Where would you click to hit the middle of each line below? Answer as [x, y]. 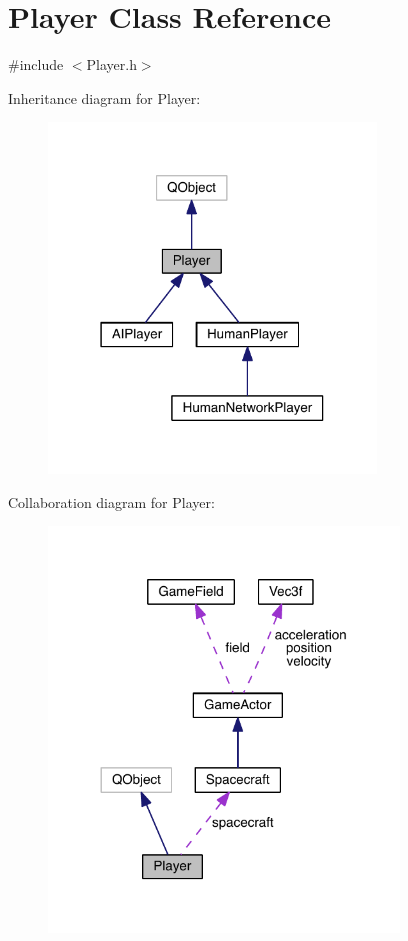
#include [36, 64]
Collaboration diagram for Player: [111, 501]
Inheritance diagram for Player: [104, 97]
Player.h [111, 64]
